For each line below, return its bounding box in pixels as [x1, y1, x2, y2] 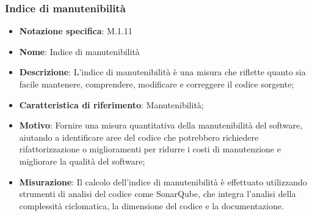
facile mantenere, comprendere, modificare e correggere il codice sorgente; [19, 78, 294, 90]
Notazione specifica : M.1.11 [19, 24, 132, 37]
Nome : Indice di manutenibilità [19, 45, 140, 58]
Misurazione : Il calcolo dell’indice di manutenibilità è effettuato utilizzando [19, 175, 307, 188]
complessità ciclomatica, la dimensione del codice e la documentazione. [19, 199, 284, 212]
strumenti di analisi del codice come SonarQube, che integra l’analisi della [19, 187, 296, 200]
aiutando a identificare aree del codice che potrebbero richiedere [19, 130, 259, 143]
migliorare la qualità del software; [19, 154, 145, 167]
